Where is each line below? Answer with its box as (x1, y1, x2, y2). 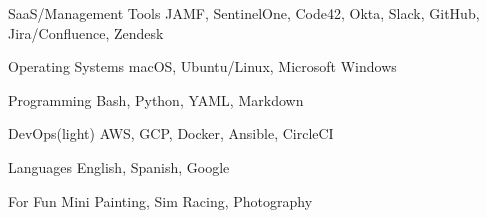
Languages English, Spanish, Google (8, 156, 230, 177)
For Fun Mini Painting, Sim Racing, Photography (8, 190, 313, 211)
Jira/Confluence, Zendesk (8, 22, 164, 43)
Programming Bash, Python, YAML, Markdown (8, 89, 304, 110)
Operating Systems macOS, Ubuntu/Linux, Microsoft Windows (8, 56, 397, 77)
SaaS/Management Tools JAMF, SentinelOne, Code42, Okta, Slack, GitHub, (8, 3, 480, 23)
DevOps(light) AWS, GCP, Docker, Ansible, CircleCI (8, 123, 334, 144)
